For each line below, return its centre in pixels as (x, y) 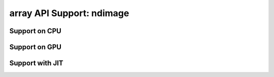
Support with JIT (36, 63)
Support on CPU (36, 31)
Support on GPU (36, 47)
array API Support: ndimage (69, 13)
